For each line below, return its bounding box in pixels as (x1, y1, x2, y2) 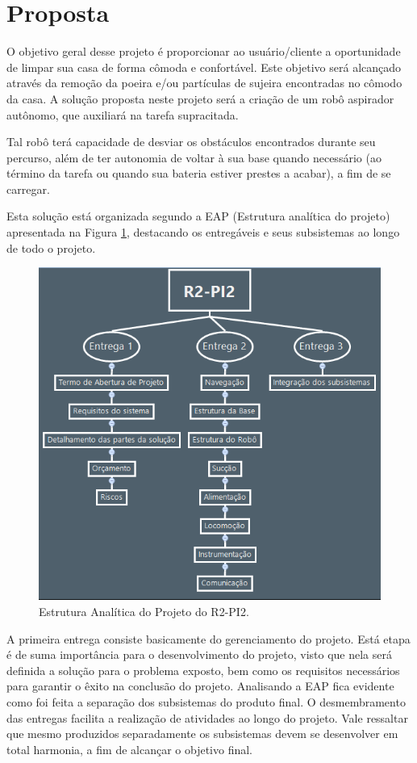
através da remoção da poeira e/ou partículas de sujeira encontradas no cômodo (6, 74, 402, 91)
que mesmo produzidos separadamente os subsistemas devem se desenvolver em (6, 725, 398, 742)
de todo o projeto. (6, 239, 96, 256)
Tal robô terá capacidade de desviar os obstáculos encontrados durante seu (6, 133, 376, 150)
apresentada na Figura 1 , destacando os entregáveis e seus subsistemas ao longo (6, 224, 400, 241)
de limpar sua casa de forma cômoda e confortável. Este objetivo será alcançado (6, 58, 402, 75)
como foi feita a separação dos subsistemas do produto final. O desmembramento (6, 693, 406, 710)
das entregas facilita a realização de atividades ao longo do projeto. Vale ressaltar (6, 709, 408, 726)
